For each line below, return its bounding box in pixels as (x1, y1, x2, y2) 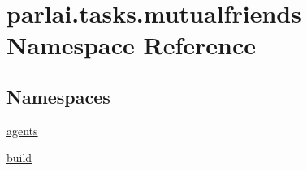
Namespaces (6, 83, 110, 108)
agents (6, 121, 38, 138)
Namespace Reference (6, 28, 256, 62)
